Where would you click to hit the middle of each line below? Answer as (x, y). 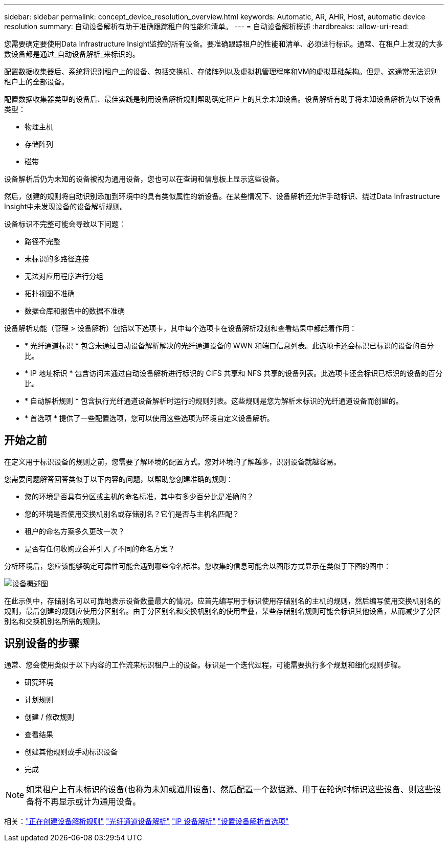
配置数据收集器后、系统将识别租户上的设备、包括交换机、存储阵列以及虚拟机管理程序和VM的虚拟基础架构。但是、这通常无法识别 (221, 71)
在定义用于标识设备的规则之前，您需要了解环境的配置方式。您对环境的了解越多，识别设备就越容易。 (172, 461)
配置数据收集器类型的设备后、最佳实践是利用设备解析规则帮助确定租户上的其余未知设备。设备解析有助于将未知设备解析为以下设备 (222, 99)
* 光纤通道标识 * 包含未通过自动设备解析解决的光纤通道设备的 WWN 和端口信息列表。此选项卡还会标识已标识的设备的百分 (229, 346)
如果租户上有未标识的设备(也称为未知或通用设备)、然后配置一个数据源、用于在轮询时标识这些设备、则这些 (230, 789)
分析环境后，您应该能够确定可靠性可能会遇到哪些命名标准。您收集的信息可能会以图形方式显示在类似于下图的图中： (197, 566)
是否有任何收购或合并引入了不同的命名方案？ (100, 548)
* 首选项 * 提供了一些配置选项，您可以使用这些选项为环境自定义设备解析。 (149, 418)
